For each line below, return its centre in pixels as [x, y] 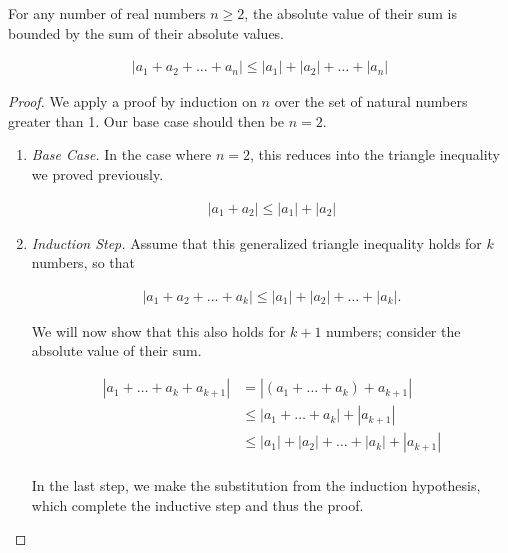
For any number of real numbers [107, 13]
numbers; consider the [393, 330]
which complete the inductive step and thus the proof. [197, 504]
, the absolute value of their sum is [350, 13]
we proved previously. [97, 174]
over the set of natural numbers [371, 101]
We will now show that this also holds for [158, 330]
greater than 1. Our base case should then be [146, 120]
